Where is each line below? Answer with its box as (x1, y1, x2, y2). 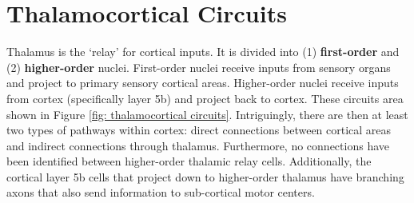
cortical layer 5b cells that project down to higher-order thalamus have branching (6, 168, 404, 185)
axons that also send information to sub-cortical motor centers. (6, 184, 315, 201)
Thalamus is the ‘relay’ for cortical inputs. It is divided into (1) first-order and (6, 43, 400, 60)
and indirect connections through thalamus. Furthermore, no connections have (6, 137, 389, 153)
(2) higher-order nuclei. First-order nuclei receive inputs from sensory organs (6, 58, 391, 75)
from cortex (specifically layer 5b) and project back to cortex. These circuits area (6, 90, 404, 106)
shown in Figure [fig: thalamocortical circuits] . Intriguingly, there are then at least (6, 105, 408, 122)
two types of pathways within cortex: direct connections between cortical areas (6, 121, 392, 138)
